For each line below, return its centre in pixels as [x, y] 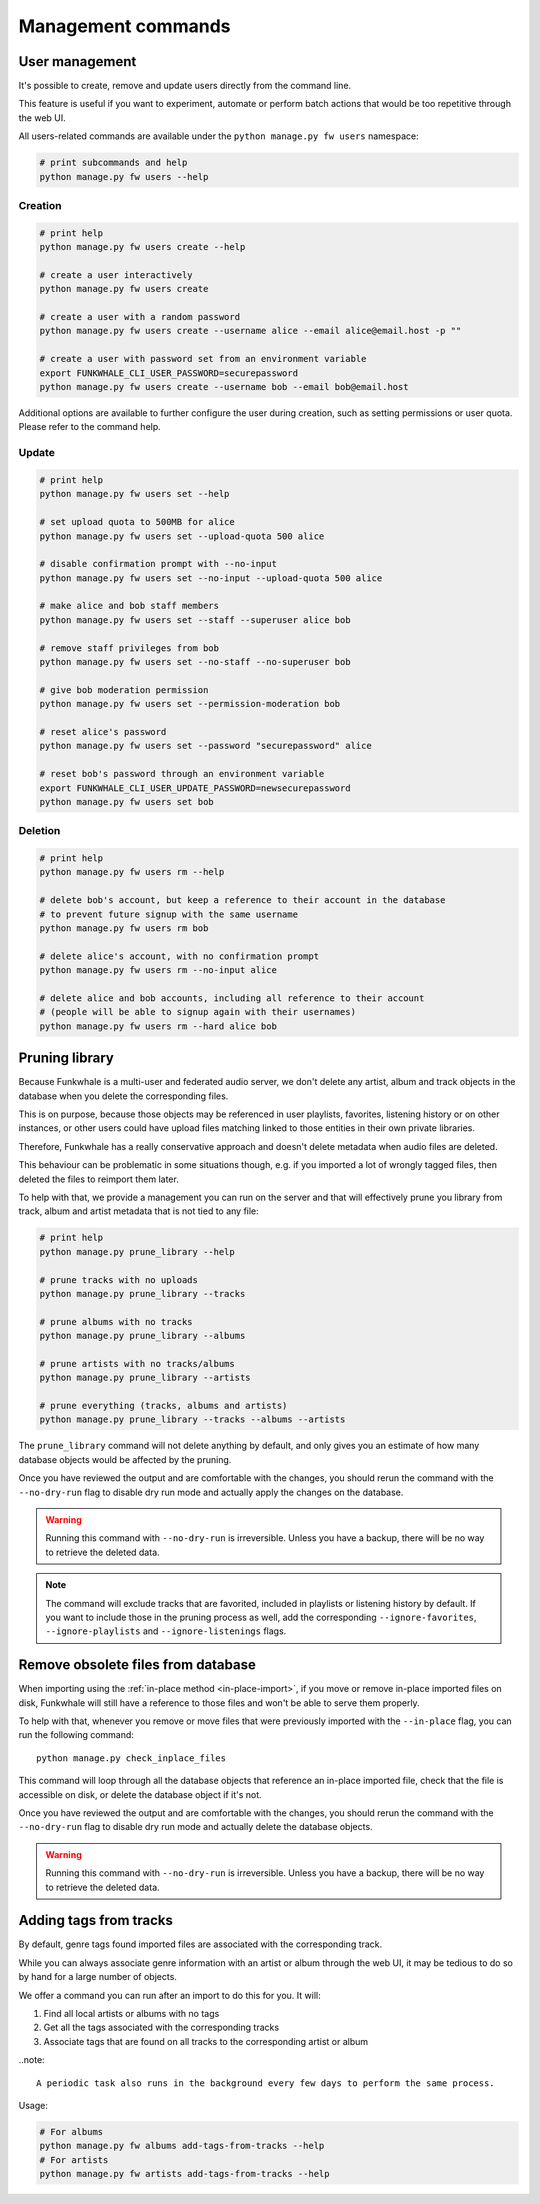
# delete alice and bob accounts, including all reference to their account [232, 998]
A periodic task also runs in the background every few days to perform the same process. [265, 2083]
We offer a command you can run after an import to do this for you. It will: [169, 1995]
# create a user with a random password [139, 317]
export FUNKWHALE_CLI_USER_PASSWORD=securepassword [169, 373]
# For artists [74, 2159]
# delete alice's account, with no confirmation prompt [179, 956]
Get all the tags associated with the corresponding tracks [161, 2027]
